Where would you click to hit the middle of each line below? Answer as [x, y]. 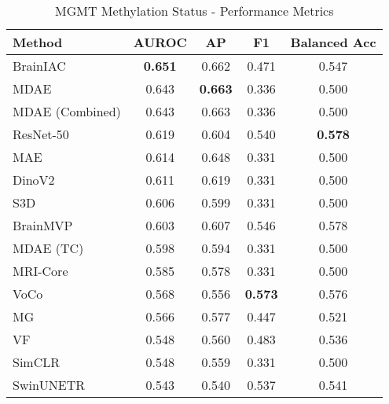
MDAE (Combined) [67, 111]
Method [38, 42]
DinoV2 [34, 180]
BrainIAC [39, 66]
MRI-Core [40, 271]
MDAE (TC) [48, 248]
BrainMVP [43, 225]
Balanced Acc [333, 42]
